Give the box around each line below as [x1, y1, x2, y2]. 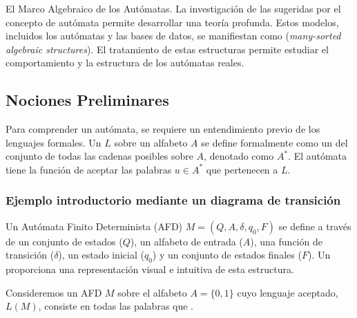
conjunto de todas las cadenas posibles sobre [6, 149, 193, 163]
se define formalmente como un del [201, 135, 348, 149]
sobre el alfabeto [117, 285, 187, 299]
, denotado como [204, 149, 274, 163]
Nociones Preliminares [6, 89, 169, 111]
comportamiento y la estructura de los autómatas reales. [6, 55, 244, 70]
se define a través [278, 218, 351, 233]
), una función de [250, 234, 322, 248]
